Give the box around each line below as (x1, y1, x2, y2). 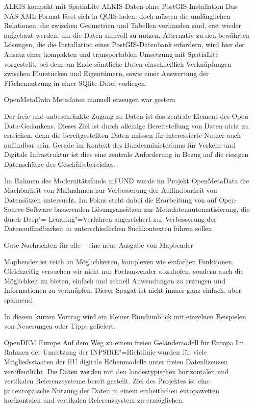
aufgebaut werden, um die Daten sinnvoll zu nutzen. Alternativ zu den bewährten (4, 29, 250, 40)
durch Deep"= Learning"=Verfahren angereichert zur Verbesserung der (4, 213, 217, 224)
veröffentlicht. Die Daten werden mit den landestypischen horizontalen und (4, 366, 229, 376)
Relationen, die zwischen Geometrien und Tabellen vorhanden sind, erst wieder (4, 20, 242, 30)
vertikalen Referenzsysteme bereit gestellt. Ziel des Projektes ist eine (4, 376, 210, 386)
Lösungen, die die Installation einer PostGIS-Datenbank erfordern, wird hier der (4, 39, 245, 50)
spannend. (4, 295, 34, 305)
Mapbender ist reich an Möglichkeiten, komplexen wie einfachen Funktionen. (4, 256, 234, 266)
